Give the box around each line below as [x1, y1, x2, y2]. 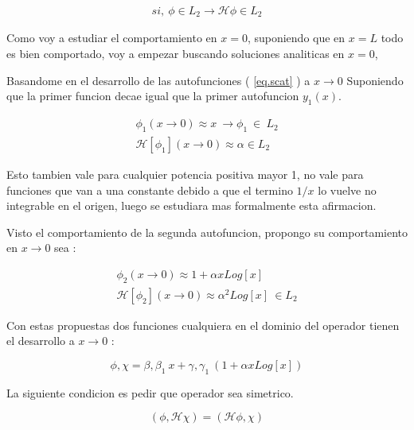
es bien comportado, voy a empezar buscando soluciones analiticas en [6, 45, 345, 62]
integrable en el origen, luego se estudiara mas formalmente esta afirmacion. [6, 197, 377, 214]
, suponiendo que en [247, 29, 346, 46]
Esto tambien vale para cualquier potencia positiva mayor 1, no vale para [6, 165, 364, 182]
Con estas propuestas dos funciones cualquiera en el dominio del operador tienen [6, 316, 400, 333]
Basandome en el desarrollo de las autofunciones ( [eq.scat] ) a [6, 72, 310, 88]
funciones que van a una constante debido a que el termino [6, 181, 293, 198]
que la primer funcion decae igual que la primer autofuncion [6, 87, 299, 104]
